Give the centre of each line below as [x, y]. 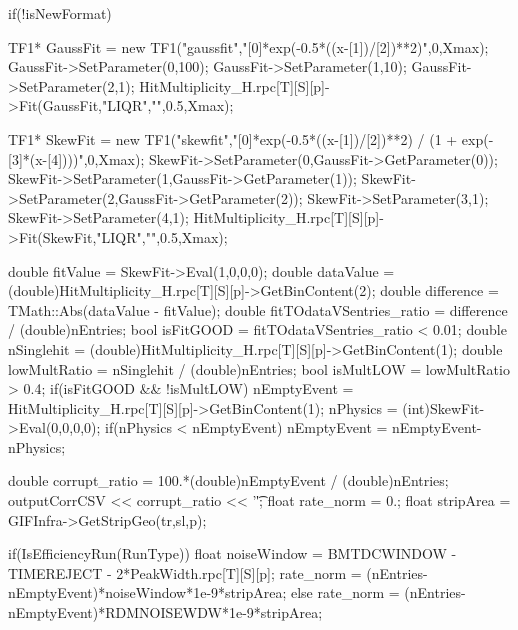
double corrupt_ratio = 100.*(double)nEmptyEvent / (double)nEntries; [228, 480]
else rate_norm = [345, 592]
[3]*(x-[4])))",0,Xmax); [76, 158]
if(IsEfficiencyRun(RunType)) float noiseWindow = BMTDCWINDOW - [232, 553]
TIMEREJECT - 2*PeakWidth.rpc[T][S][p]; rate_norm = [185, 572]
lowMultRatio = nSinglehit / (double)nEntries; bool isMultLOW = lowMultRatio [259, 368]
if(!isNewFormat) [60, 13]
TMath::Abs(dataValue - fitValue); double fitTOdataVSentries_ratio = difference [258, 309]
